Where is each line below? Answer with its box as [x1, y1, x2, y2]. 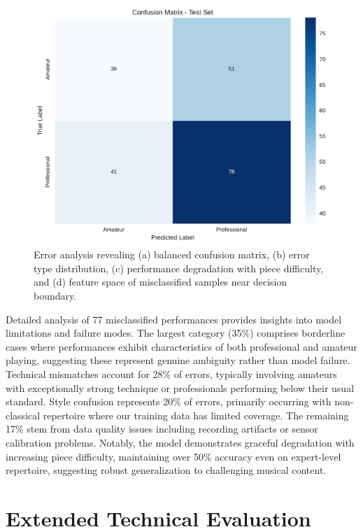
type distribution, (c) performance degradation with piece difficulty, [34, 260, 324, 275]
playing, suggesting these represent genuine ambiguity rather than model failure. [6, 353, 350, 367]
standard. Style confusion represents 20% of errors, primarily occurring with [6, 394, 332, 409]
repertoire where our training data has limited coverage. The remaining [43, 407, 349, 422]
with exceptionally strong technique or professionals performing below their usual [6, 380, 355, 395]
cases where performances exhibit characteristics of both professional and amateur [6, 339, 357, 353]
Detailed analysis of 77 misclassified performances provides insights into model [6, 311, 342, 326]
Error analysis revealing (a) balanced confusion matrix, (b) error [34, 247, 310, 262]
